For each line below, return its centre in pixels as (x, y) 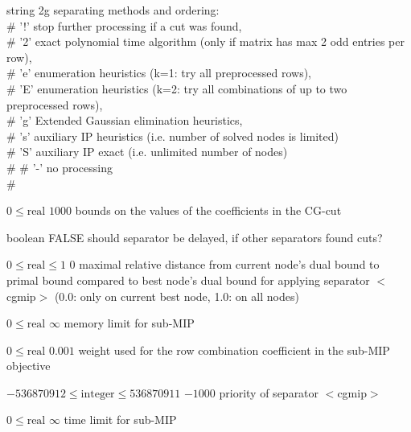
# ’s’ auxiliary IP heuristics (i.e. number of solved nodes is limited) (173, 136)
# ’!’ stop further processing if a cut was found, (124, 25)
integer (98, 394)
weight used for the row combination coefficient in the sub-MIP (234, 350)
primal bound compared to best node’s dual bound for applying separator (188, 280)
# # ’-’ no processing (60, 167)
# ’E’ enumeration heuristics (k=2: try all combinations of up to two (177, 88)
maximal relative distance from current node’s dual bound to (229, 264)
